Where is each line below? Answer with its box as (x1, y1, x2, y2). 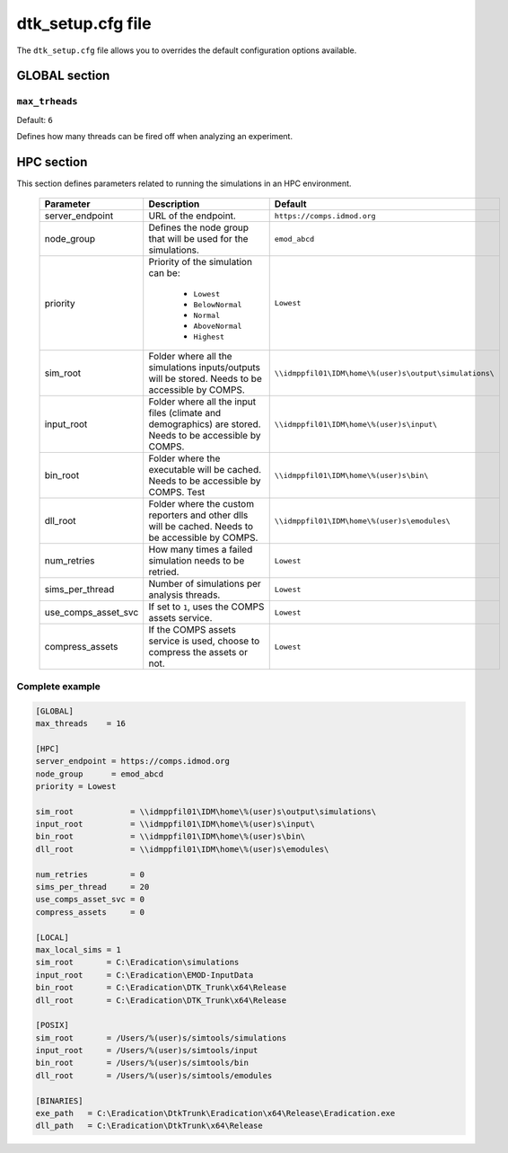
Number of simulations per (148, 578, 262, 590)
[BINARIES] (35, 1095, 83, 1105)
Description (148, 198, 200, 210)
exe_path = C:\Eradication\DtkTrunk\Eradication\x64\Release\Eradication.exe (35, 1108, 396, 1119)
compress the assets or (148, 646, 249, 659)
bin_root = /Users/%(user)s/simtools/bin (35, 1058, 249, 1069)
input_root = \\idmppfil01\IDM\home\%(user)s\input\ (35, 819, 315, 829)
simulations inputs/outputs (148, 361, 260, 374)
